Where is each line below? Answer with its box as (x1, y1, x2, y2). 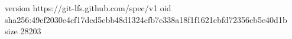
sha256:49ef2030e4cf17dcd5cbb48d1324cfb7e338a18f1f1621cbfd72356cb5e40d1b (5, 13, 287, 25)
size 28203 (5, 25, 41, 37)
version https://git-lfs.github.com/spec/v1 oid (5, 2, 171, 14)
